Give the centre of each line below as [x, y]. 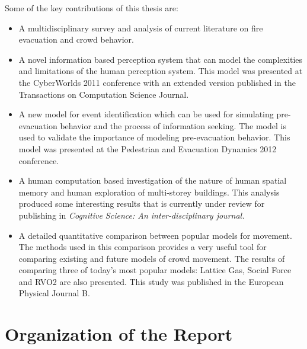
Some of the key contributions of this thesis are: [92, 8]
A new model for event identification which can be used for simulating [146, 114]
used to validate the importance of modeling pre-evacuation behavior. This [154, 137]
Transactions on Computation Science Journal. [104, 94]
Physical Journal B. [54, 293]
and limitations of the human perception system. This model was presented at [161, 71]
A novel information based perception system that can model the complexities [161, 59]
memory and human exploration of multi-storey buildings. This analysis [149, 192]
